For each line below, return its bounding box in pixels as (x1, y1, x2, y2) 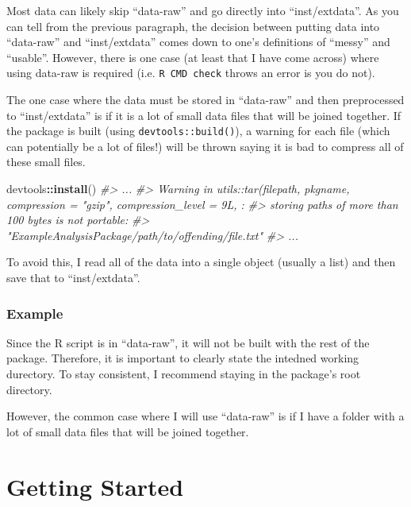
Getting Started (6, 470, 184, 502)
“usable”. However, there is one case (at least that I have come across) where (6, 48, 379, 65)
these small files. (6, 153, 86, 170)
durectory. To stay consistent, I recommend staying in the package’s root (6, 366, 361, 382)
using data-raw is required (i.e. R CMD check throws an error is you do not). (6, 64, 375, 81)
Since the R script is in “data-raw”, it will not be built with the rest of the (6, 334, 370, 350)
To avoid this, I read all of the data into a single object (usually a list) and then (6, 253, 396, 270)
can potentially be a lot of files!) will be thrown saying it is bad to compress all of (6, 137, 404, 154)
